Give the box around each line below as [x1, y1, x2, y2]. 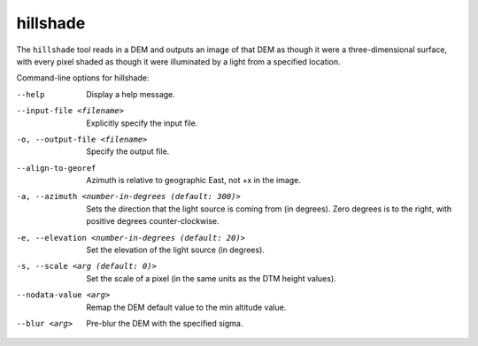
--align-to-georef [16, 163, 96, 173]
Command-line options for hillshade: [16, 73, 150, 83]
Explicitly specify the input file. [86, 118, 198, 128]
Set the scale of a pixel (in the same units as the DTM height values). [86, 273, 336, 283]
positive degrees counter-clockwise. [86, 216, 220, 227]
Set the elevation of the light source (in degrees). [86, 244, 266, 256]
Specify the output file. [86, 146, 170, 157]
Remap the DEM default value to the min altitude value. [86, 302, 287, 312]
